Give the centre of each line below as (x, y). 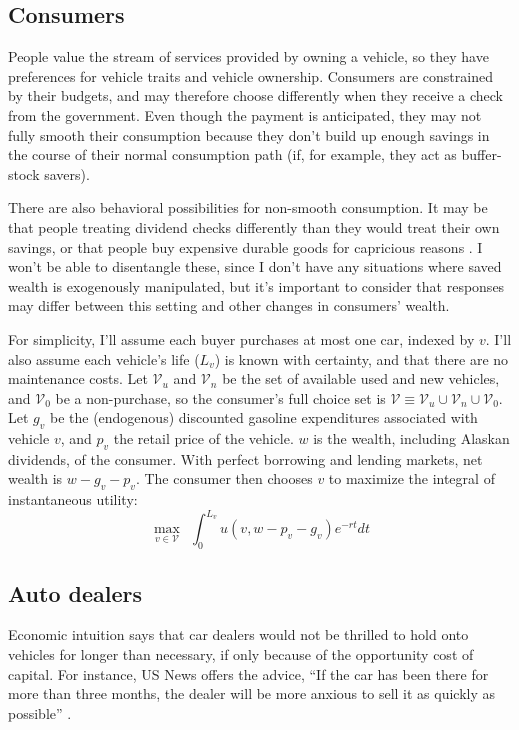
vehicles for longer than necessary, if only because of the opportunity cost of (241, 653)
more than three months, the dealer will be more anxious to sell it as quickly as (252, 693)
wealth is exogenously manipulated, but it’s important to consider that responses (256, 285)
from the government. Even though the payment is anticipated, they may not (245, 114)
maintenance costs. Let (78, 378)
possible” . (40, 712)
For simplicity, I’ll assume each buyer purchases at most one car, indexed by (241, 338)
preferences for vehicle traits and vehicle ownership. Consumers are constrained (250, 75)
